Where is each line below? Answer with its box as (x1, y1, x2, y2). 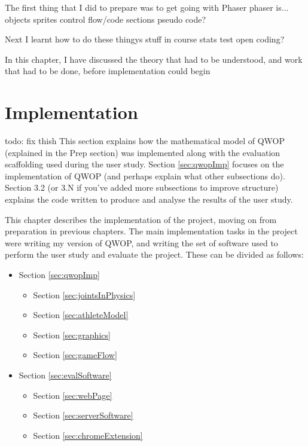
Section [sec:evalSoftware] (19, 369, 112, 381)
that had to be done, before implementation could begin (5, 65, 211, 77)
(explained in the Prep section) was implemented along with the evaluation (5, 146, 280, 158)
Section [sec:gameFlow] (33, 349, 117, 361)
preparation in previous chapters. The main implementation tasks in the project (5, 225, 298, 237)
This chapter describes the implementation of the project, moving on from (5, 213, 277, 225)
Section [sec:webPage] (33, 389, 112, 401)
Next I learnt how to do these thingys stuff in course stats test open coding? (5, 33, 285, 45)
